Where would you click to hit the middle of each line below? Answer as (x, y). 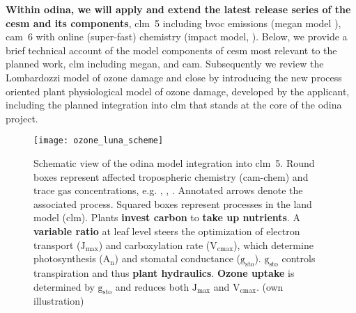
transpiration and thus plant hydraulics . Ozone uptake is (164, 272)
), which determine (273, 244)
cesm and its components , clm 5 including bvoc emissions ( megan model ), (173, 23)
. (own (270, 286)
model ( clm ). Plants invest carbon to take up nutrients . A (167, 217)
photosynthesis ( (68, 258)
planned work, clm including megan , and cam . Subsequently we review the (165, 64)
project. (22, 118)
